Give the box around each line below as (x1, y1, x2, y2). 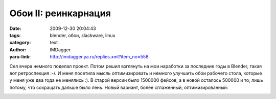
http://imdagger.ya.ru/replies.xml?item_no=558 (50, 54, 149, 60)
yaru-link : (9, 54, 31, 60)
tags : (9, 32, 21, 38)
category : (9, 40, 31, 46)
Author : (9, 46, 27, 53)
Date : (9, 25, 21, 31)
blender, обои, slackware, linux (50, 32, 116, 38)
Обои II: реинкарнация (9, 8, 111, 19)
